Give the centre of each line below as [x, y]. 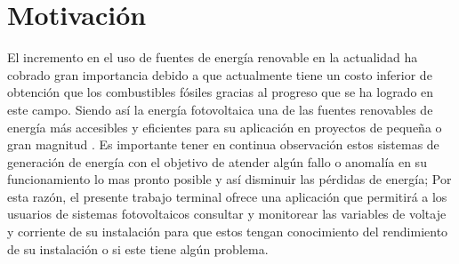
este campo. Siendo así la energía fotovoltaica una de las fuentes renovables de [220, 109]
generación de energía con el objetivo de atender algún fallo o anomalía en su [217, 161]
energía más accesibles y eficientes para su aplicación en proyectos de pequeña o [225, 127]
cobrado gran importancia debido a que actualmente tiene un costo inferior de [220, 74]
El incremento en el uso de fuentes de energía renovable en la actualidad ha [213, 57]
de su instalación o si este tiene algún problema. [138, 248]
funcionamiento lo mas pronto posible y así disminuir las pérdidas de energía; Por [229, 179]
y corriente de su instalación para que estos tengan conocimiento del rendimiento [228, 232]
